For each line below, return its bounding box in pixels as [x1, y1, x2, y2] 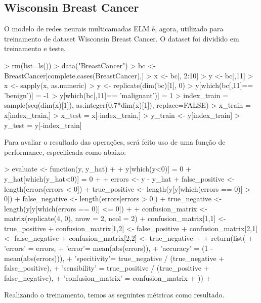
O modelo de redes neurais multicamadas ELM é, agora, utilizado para [4, 23, 224, 34]
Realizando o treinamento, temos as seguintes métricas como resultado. [4, 289, 225, 300]
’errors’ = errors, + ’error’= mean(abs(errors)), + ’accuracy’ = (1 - [4, 243, 213, 253]
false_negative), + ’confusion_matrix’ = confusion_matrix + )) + [4, 272, 211, 283]
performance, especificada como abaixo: [4, 146, 126, 157]
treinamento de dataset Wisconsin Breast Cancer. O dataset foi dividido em [4, 33, 239, 44]
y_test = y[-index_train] [4, 119, 82, 130]
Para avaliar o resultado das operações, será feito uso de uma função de [4, 137, 226, 147]
